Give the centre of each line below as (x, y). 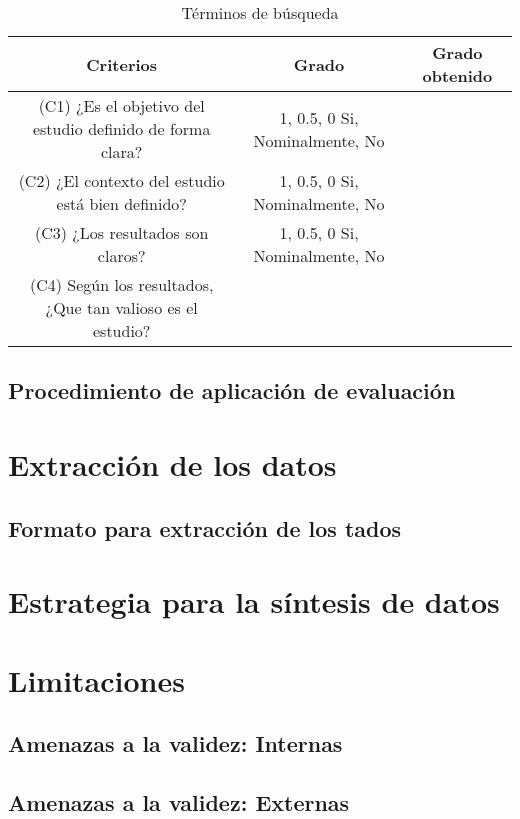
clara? (122, 151)
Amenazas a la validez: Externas (179, 801)
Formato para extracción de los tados (205, 527)
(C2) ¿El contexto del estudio (121, 180)
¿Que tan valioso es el (121, 307)
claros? (121, 255)
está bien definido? (121, 203)
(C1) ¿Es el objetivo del (121, 105)
